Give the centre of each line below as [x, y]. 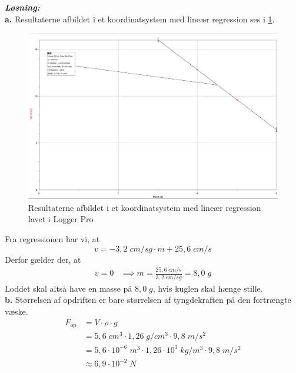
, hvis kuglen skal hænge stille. [208, 288]
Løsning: [22, 7]
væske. [16, 311]
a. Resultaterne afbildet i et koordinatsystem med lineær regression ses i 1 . [140, 19]
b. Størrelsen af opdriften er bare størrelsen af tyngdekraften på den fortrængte [148, 300]
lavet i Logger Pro [61, 219]
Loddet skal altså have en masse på [69, 288]
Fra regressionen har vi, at [52, 238]
